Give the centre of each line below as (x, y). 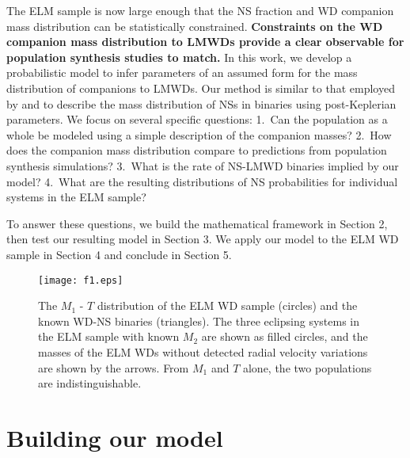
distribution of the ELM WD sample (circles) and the (227, 305)
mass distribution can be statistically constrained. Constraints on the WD (195, 26)
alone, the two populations (307, 367)
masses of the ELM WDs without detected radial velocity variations (203, 351)
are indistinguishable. (90, 383)
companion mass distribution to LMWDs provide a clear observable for (205, 42)
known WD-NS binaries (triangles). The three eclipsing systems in (199, 321)
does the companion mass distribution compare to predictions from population (197, 150)
